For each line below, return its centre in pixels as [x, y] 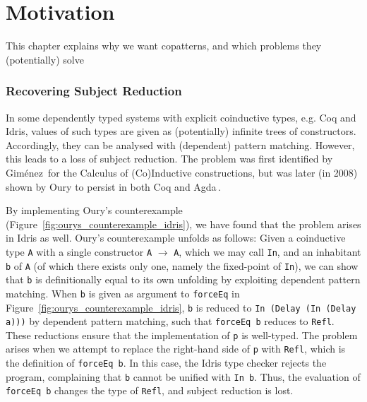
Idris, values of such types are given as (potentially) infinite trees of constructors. [181, 131]
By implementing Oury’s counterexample [94, 210]
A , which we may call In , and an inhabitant [267, 251]
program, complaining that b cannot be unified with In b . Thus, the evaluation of [183, 376]
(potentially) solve [45, 59]
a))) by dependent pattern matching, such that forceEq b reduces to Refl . [170, 321]
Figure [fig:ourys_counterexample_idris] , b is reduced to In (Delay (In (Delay [181, 307]
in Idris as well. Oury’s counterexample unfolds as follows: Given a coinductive [176, 238]
